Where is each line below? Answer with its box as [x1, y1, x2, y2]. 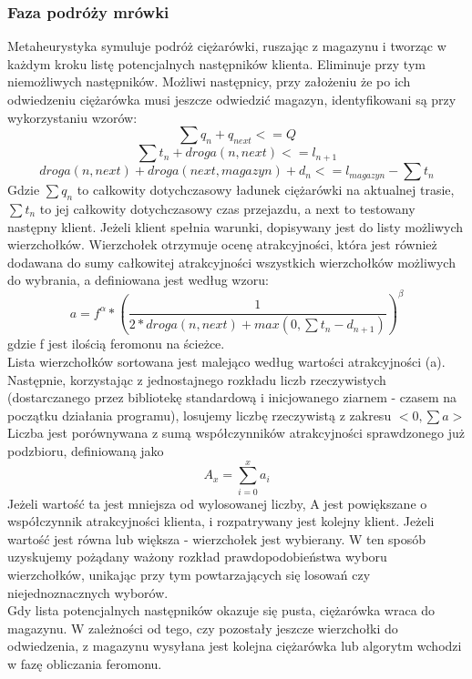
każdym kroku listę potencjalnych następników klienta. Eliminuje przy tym [7, 54, 426, 73]
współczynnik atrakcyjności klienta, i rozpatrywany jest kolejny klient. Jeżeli [7, 512, 435, 531]
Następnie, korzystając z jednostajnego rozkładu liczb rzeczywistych [7, 370, 386, 389]
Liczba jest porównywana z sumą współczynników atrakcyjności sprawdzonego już [7, 423, 465, 442]
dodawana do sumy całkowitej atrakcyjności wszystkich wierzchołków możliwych [7, 252, 456, 271]
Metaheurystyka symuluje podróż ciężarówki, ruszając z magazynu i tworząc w [7, 36, 446, 56]
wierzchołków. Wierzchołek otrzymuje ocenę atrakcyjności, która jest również [7, 235, 437, 254]
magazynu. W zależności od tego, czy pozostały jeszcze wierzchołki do [7, 618, 398, 637]
